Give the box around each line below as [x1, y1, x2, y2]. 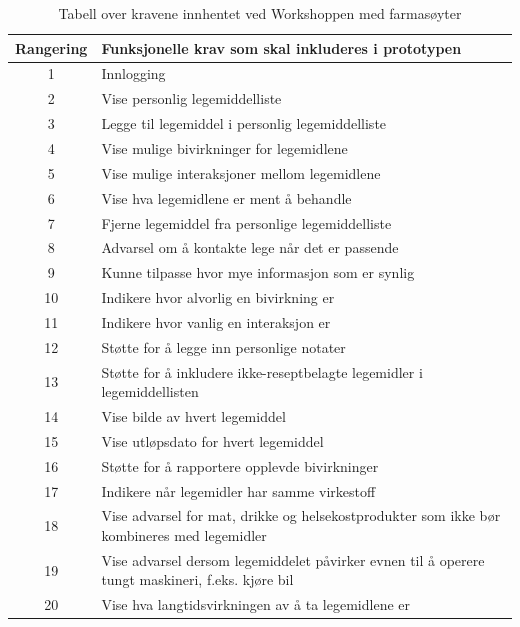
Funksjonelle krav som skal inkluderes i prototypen [101, 37, 462, 58]
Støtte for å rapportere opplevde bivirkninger [101, 455, 379, 476]
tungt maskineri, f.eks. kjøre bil [101, 569, 294, 590]
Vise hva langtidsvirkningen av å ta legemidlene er [101, 594, 411, 615]
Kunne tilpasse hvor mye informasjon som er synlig [101, 262, 415, 283]
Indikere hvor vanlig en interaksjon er [101, 311, 331, 332]
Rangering [15, 37, 88, 58]
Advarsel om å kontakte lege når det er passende [101, 237, 399, 258]
